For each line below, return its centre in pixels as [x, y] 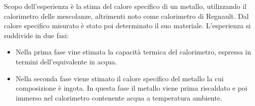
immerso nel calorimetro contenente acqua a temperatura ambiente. [119, 97]
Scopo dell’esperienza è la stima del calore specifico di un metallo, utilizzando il [125, 6]
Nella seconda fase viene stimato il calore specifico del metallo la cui [120, 78]
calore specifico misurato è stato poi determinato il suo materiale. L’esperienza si [127, 26]
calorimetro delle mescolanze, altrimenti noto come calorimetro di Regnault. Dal [127, 16]
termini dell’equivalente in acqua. [66, 61]
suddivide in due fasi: [37, 35]
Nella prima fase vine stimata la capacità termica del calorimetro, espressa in [133, 52]
